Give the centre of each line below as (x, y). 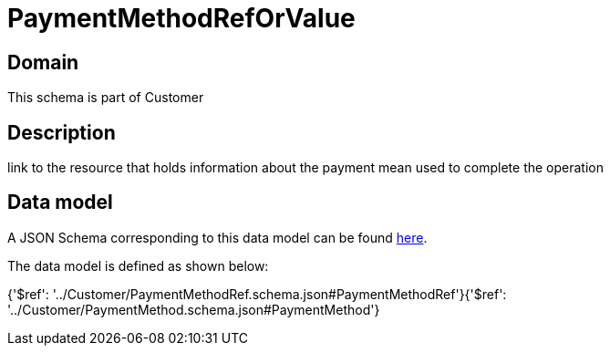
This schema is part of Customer (106, 98)
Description (62, 132)
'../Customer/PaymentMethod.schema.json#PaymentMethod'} (194, 309)
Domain (43, 62)
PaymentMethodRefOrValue (181, 18)
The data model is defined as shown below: (138, 265)
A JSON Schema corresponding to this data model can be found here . (217, 237)
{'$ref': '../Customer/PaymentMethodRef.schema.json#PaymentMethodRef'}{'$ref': (257, 294)
